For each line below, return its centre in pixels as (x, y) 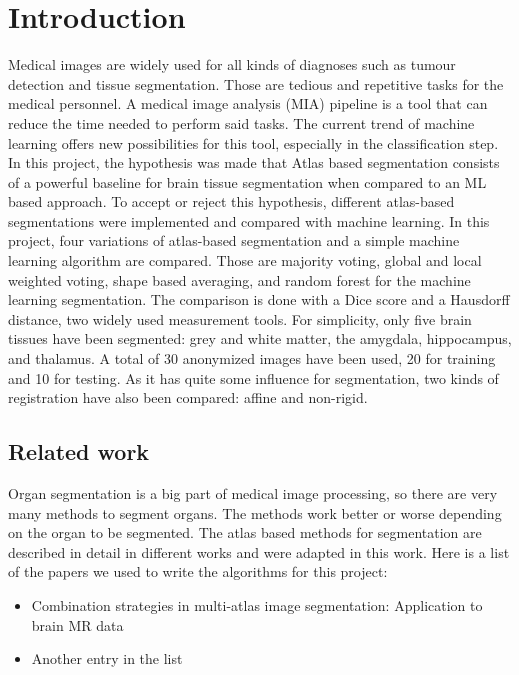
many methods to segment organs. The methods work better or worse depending (255, 512)
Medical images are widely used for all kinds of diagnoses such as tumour (232, 64)
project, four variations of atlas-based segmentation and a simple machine (234, 240)
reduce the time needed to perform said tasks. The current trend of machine (241, 122)
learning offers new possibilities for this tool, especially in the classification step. (253, 142)
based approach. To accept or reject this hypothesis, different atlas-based (231, 201)
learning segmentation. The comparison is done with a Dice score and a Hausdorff (259, 299)
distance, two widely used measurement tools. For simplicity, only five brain (240, 318)
